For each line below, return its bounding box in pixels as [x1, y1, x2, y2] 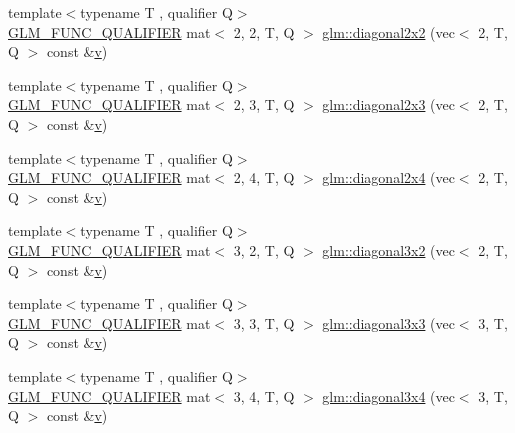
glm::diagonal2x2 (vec [322, 21, 455, 42]
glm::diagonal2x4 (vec [322, 167, 455, 188]
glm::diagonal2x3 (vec [322, 94, 455, 115]
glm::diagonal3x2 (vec [322, 239, 455, 260]
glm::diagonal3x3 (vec [322, 312, 455, 333]
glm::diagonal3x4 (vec [322, 385, 455, 406]
